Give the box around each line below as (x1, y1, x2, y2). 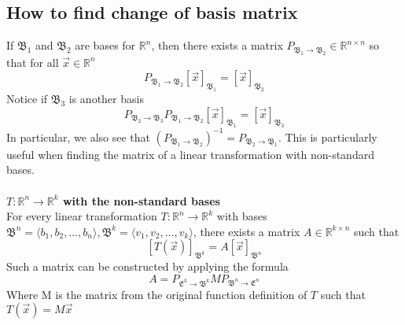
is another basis (68, 90, 144, 106)
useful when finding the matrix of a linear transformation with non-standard (6, 146, 374, 162)
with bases (216, 208, 267, 224)
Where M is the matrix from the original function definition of (6, 286, 307, 302)
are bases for (75, 37, 136, 54)
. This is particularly (278, 128, 377, 145)
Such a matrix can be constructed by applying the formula (6, 258, 289, 275)
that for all (6, 54, 59, 70)
